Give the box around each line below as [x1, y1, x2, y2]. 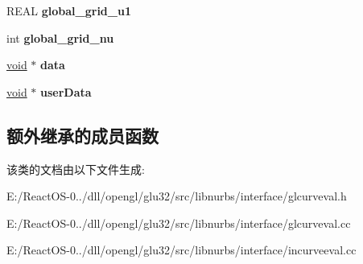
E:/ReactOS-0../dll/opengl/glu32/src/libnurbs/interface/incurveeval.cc [6, 241, 357, 258]
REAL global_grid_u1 [6, 2, 131, 19]
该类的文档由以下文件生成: [6, 160, 145, 177]
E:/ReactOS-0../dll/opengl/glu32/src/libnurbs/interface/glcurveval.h [6, 188, 347, 204]
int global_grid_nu [6, 29, 114, 46]
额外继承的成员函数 [6, 122, 159, 147]
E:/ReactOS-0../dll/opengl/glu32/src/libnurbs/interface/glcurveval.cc [6, 214, 351, 231]
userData [40, 83, 92, 100]
